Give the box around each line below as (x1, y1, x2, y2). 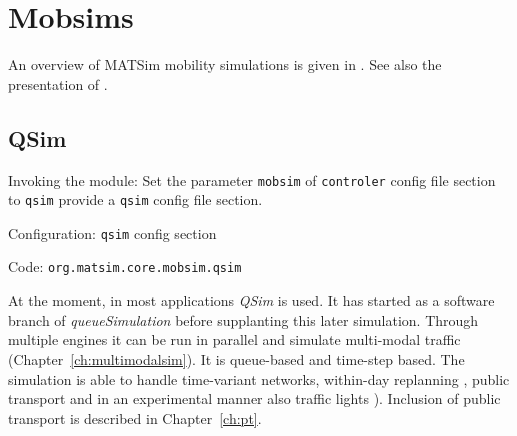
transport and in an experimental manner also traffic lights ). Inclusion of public (8, 388, 501, 409)
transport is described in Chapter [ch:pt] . (8, 407, 262, 428)
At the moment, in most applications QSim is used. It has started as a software (8, 290, 495, 311)
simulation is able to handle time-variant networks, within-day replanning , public (8, 368, 510, 389)
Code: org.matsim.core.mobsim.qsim (8, 256, 242, 277)
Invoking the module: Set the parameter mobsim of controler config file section (8, 169, 496, 190)
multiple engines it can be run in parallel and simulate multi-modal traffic (8, 329, 461, 350)
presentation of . (8, 73, 108, 94)
